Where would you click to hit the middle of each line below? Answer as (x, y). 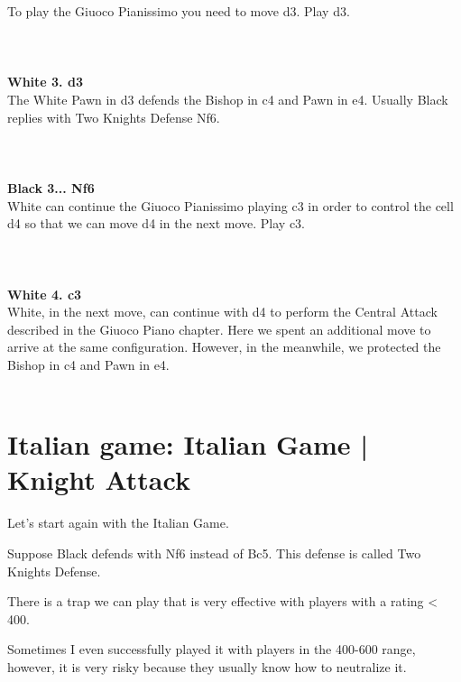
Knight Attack (99, 479)
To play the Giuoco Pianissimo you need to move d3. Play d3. (179, 11)
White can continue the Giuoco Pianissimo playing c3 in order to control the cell (230, 205)
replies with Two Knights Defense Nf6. (114, 117)
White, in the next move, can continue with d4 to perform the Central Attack (222, 312)
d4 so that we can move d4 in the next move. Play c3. (156, 223)
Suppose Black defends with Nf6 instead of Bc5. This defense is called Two (214, 553)
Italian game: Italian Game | (188, 444)
